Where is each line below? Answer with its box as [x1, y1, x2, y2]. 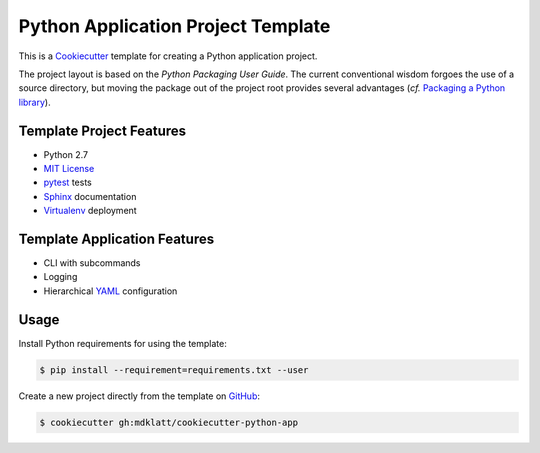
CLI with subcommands [43, 257, 141, 269]
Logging [43, 271, 78, 283]
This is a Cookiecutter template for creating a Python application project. [18, 50, 318, 62]
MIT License [43, 163, 95, 175]
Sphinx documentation [43, 190, 137, 202]
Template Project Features [18, 122, 187, 139]
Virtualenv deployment [43, 205, 137, 217]
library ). [18, 96, 51, 108]
